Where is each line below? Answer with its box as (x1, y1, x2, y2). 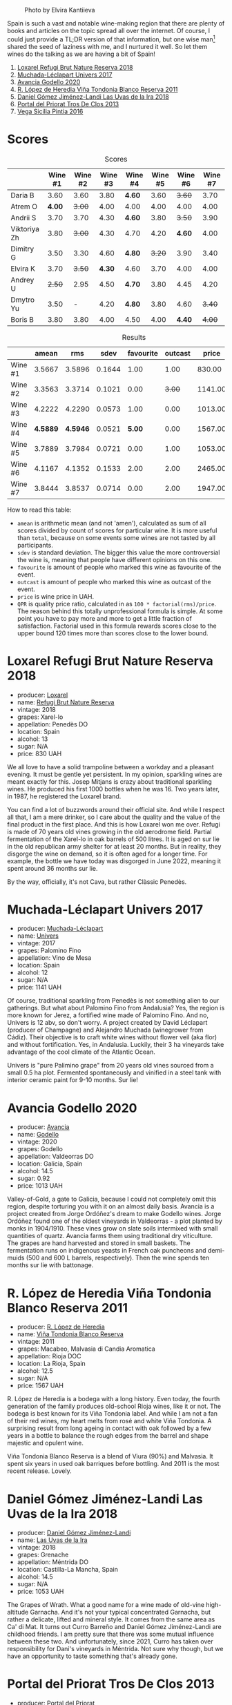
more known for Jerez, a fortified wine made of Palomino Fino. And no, (7, 1011, 209, 1019)
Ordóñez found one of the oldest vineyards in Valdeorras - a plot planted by (7, 1217, 222, 1225)
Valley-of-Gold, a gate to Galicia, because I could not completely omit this (7, 1195, 217, 1204)
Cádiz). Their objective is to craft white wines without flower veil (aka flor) (7, 1033, 217, 1041)
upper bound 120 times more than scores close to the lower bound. (17, 628, 209, 637)
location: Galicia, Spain (17, 1159, 83, 1168)
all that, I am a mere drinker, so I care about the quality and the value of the (7, 813, 221, 821)
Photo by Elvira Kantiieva (24, 6, 95, 14)
